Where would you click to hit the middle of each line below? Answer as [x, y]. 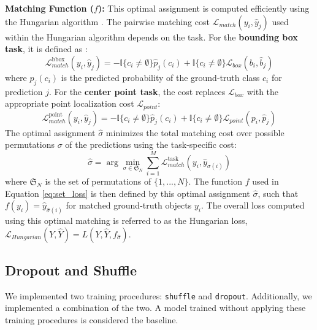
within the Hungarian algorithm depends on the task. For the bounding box [151, 36]
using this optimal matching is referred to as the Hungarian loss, [126, 220]
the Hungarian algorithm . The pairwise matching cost [107, 21]
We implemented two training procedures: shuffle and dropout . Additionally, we [158, 295]
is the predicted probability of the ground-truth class [160, 77]
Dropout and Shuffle [71, 270]
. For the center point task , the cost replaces [137, 91]
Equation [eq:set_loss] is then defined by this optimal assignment [128, 193]
